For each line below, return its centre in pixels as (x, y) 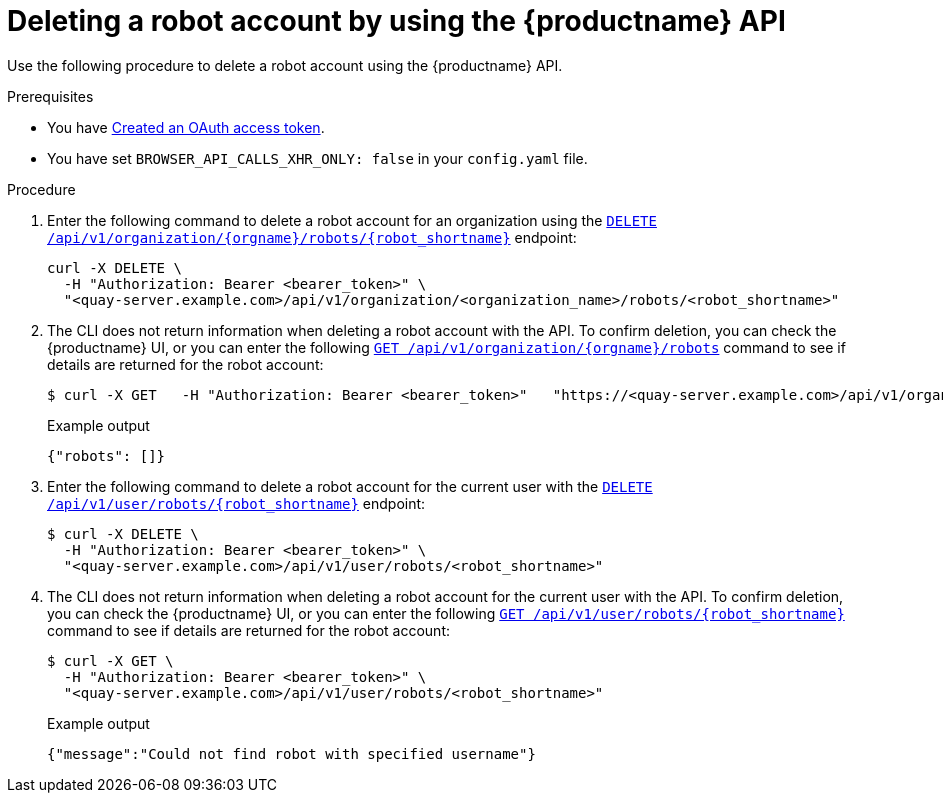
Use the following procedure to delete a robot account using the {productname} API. (285, 65)
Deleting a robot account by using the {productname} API (396, 21)
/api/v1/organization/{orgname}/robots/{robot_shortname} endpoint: (312, 237)
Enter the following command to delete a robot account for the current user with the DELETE (350, 486)
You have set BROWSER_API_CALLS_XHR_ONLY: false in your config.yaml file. (317, 158)
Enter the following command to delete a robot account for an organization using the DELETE (352, 220)
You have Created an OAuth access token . (186, 127)
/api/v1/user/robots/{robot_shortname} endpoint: (236, 503)
